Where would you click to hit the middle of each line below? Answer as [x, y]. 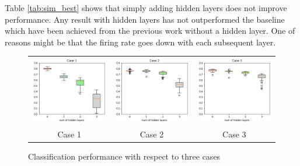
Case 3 [234, 134]
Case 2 [152, 134]
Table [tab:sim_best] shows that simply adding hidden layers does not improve [146, 8]
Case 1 [69, 134]
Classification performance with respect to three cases [124, 156]
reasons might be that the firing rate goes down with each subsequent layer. [140, 42]
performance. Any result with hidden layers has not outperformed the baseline [145, 19]
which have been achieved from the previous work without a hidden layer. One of [150, 31]
